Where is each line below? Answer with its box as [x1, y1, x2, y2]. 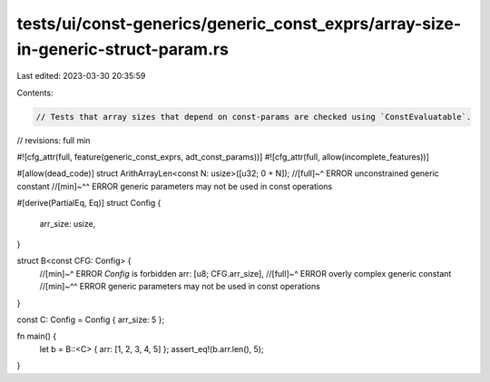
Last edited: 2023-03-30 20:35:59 [16, 71, 146, 82]
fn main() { [16, 331, 57, 342]
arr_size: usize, [39, 218, 96, 229]
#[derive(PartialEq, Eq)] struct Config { [16, 198, 162, 209]
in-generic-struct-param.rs [16, 39, 229, 59]
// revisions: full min [16, 134, 91, 145]
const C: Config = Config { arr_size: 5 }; [16, 314, 165, 325]
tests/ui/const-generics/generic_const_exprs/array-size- [16, 14, 462, 34]
